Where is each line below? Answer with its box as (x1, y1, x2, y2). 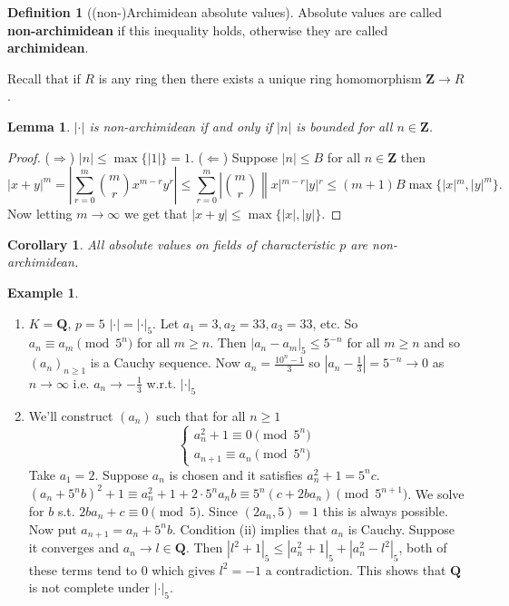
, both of (398, 538, 447, 557)
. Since (201, 502, 239, 520)
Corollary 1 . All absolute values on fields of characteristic (7, 234, 336, 253)
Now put (28, 519, 77, 538)
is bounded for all (296, 116, 393, 135)
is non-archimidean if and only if (89, 116, 273, 135)
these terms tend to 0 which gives (28, 560, 215, 579)
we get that (123, 204, 188, 223)
